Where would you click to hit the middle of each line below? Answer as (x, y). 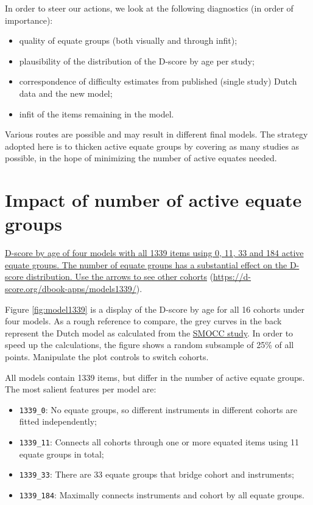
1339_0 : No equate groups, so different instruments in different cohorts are (158, 409)
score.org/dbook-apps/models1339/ (71, 289)
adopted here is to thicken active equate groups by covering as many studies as (152, 146)
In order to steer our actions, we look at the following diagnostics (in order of (149, 8)
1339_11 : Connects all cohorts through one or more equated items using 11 (159, 442)
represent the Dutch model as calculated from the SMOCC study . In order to (149, 333)
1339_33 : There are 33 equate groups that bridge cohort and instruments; (156, 474)
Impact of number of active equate (153, 200)
